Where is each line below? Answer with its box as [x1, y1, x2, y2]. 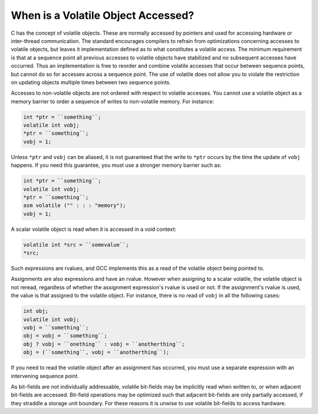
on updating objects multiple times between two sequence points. [11, 78, 171, 85]
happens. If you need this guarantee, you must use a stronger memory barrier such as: [11, 162, 222, 169]
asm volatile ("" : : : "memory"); [23, 202, 126, 209]
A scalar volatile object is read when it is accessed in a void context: [11, 226, 177, 233]
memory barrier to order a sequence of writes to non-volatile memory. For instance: [11, 98, 214, 105]
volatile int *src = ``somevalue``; [23, 241, 130, 248]
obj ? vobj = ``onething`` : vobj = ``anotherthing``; [23, 340, 185, 347]
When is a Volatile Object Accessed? [11, 9, 194, 22]
